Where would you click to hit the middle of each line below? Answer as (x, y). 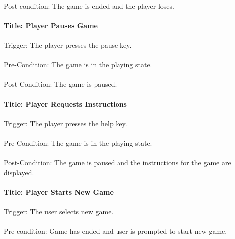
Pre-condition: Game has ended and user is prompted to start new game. (116, 231)
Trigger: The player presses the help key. (66, 123)
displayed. (19, 172)
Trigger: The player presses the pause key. (68, 45)
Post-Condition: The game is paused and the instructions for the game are (117, 162)
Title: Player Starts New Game (59, 191)
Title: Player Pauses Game (51, 25)
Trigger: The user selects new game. (59, 211)
